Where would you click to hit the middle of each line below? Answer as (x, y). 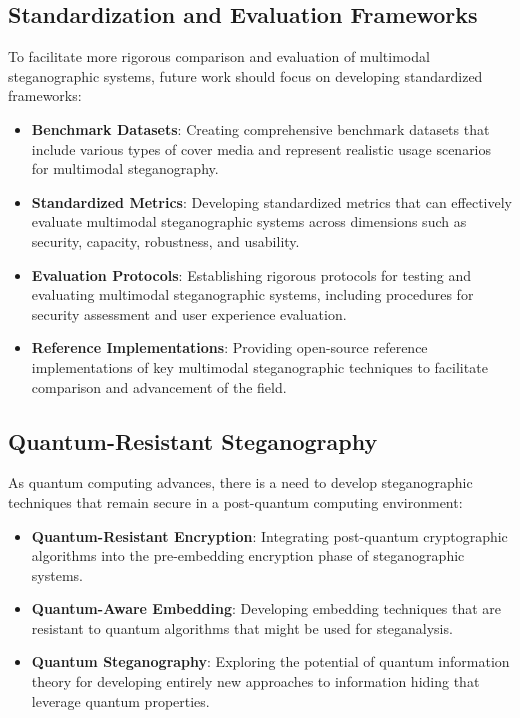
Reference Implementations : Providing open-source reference (229, 347)
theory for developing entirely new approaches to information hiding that (255, 681)
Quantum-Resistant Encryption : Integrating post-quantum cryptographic (269, 535)
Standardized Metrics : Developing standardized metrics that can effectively (271, 201)
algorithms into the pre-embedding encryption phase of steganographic (248, 555)
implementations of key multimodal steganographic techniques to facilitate (259, 366)
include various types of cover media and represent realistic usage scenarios (261, 148)
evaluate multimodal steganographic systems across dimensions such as (249, 221)
